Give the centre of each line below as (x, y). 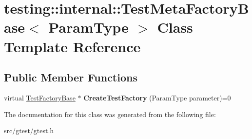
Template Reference (72, 46)
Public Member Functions (71, 77)
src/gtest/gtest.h (29, 130)
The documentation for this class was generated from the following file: (110, 114)
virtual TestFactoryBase (40, 97)
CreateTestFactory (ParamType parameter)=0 (157, 97)
